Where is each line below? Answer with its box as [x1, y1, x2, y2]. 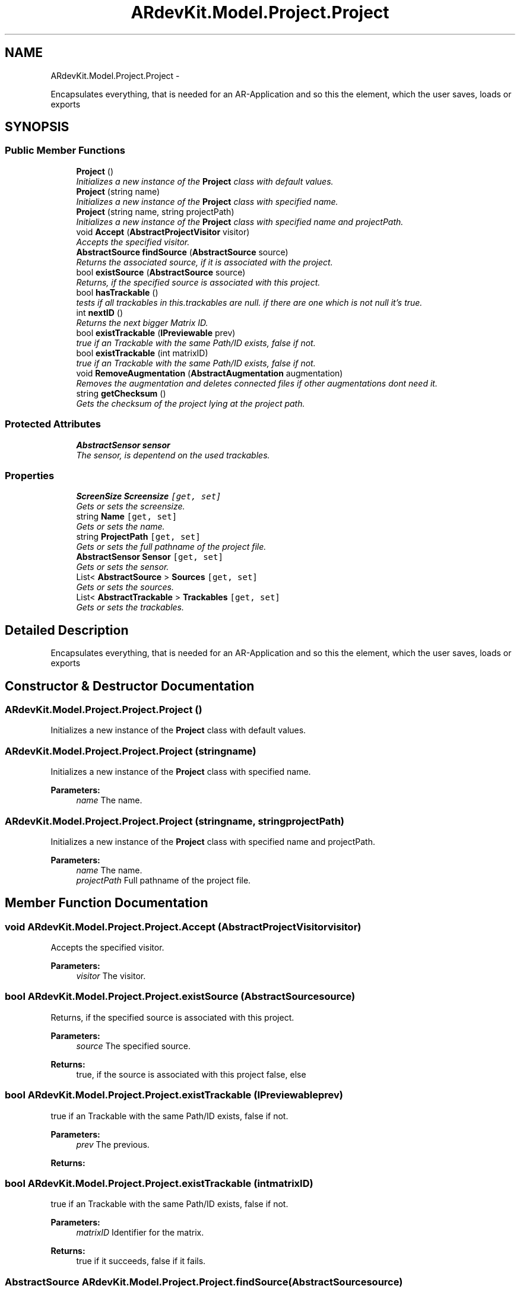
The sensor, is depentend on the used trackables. [76, 449, 270, 460]
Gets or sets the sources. [76, 582, 174, 593]
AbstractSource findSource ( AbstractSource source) [76, 246, 288, 257]
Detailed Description [5, 622, 129, 638]
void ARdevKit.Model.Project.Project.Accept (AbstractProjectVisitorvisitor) [5, 920, 362, 933]
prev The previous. [76, 1139, 150, 1149]
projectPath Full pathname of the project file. [76, 875, 251, 885]
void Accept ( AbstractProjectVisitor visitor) [76, 226, 250, 237]
